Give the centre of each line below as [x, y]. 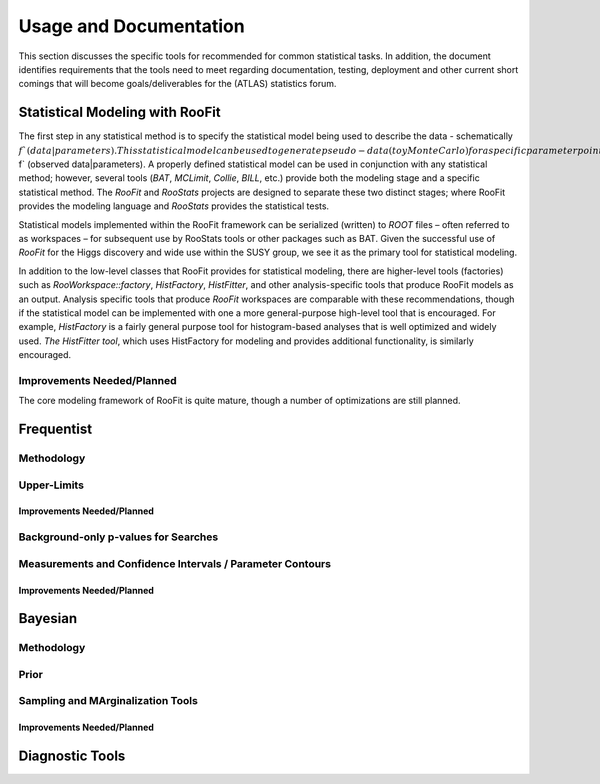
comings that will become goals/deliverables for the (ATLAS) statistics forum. [177, 84]
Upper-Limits [51, 485]
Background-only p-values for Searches [118, 537]
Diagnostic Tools [72, 756]
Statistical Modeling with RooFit [119, 112]
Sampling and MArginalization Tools [108, 701]
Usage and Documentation [131, 26]
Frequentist [55, 429]
